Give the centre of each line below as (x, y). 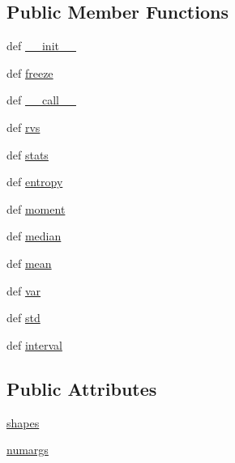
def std (23, 318)
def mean (29, 263)
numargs (28, 450)
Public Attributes (82, 388)
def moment (36, 208)
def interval (34, 344)
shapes (23, 422)
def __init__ (41, 46)
